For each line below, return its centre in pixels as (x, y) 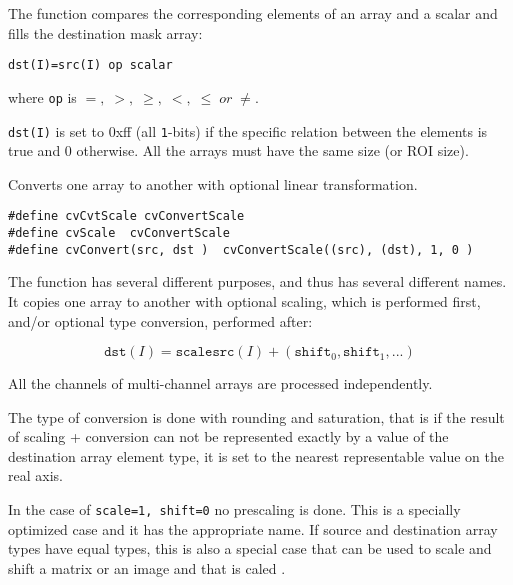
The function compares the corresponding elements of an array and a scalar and (253, 13)
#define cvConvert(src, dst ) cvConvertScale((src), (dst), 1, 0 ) (241, 249)
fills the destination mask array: (105, 32)
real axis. (35, 475)
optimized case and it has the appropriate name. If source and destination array (253, 528)
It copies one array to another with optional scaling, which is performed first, (244, 300)
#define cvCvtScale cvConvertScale (126, 216)
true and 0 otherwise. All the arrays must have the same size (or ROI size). (238, 150)
